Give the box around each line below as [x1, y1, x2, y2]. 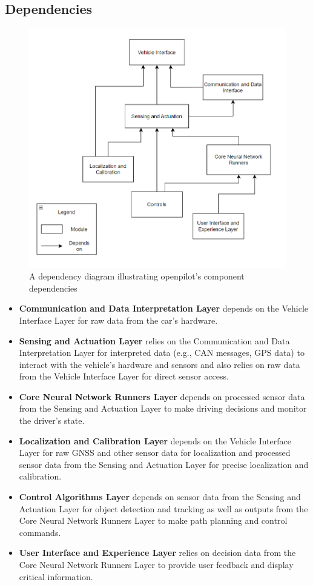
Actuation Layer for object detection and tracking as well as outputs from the [19, 502, 308, 515]
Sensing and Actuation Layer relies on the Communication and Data [19, 334, 290, 347]
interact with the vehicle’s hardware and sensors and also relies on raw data [19, 358, 300, 370]
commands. [19, 526, 61, 538]
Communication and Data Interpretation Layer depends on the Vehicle [19, 302, 309, 315]
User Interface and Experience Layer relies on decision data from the [19, 546, 296, 559]
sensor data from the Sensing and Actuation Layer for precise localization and [19, 458, 309, 470]
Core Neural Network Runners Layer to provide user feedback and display [19, 558, 294, 571]
